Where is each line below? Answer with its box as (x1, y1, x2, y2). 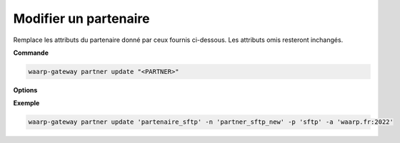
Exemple (13, 99, 40, 107)
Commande (13, 48, 49, 57)
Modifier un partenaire (13, 11, 150, 26)
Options (13, 85, 38, 94)
